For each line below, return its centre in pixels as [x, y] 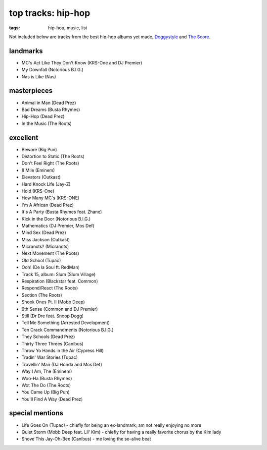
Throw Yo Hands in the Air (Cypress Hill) [63, 350]
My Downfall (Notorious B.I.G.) [52, 70]
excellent [24, 138]
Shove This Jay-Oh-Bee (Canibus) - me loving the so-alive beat [86, 439]
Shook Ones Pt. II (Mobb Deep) [53, 302]
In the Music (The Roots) [46, 123]
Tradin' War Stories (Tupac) [50, 357]
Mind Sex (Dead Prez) [44, 232]
